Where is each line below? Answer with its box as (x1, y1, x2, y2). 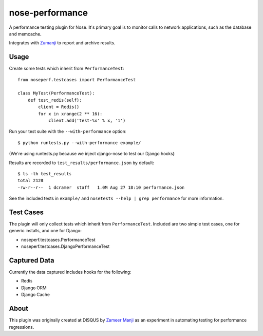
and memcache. (9, 31, 41, 37)
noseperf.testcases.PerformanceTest (21, 237, 95, 243)
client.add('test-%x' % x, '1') (48, 117, 126, 123)
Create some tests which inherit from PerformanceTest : (9, 66, 124, 72)
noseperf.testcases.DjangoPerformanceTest (21, 243, 110, 249)
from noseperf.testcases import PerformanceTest (18, 77, 136, 82)
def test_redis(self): (27, 97, 82, 103)
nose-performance (9, 7, 88, 18)
